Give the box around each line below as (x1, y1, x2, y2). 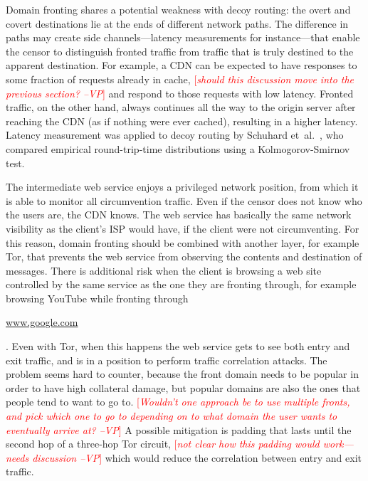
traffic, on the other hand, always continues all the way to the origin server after (6, 100, 356, 115)
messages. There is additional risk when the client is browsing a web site (6, 263, 322, 277)
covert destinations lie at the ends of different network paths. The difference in (6, 16, 349, 31)
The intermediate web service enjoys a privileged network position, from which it (6, 179, 359, 194)
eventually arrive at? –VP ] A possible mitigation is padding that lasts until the (6, 422, 352, 437)
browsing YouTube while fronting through (6, 290, 189, 305)
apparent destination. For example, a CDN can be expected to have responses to (6, 58, 357, 73)
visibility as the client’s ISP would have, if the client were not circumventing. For (6, 221, 359, 236)
